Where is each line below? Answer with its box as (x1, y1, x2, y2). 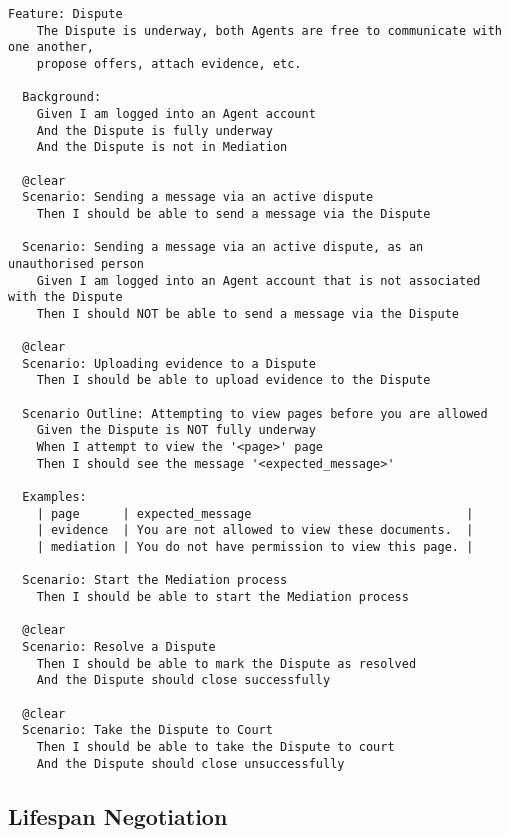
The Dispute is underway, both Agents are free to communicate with (36, 23, 502, 38)
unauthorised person (8, 256, 145, 271)
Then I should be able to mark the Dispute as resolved (36, 656, 417, 671)
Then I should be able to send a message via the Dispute (36, 206, 431, 221)
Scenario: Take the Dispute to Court (22, 723, 273, 738)
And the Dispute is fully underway (36, 123, 273, 138)
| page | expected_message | (36, 506, 474, 521)
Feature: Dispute (8, 7, 123, 21)
